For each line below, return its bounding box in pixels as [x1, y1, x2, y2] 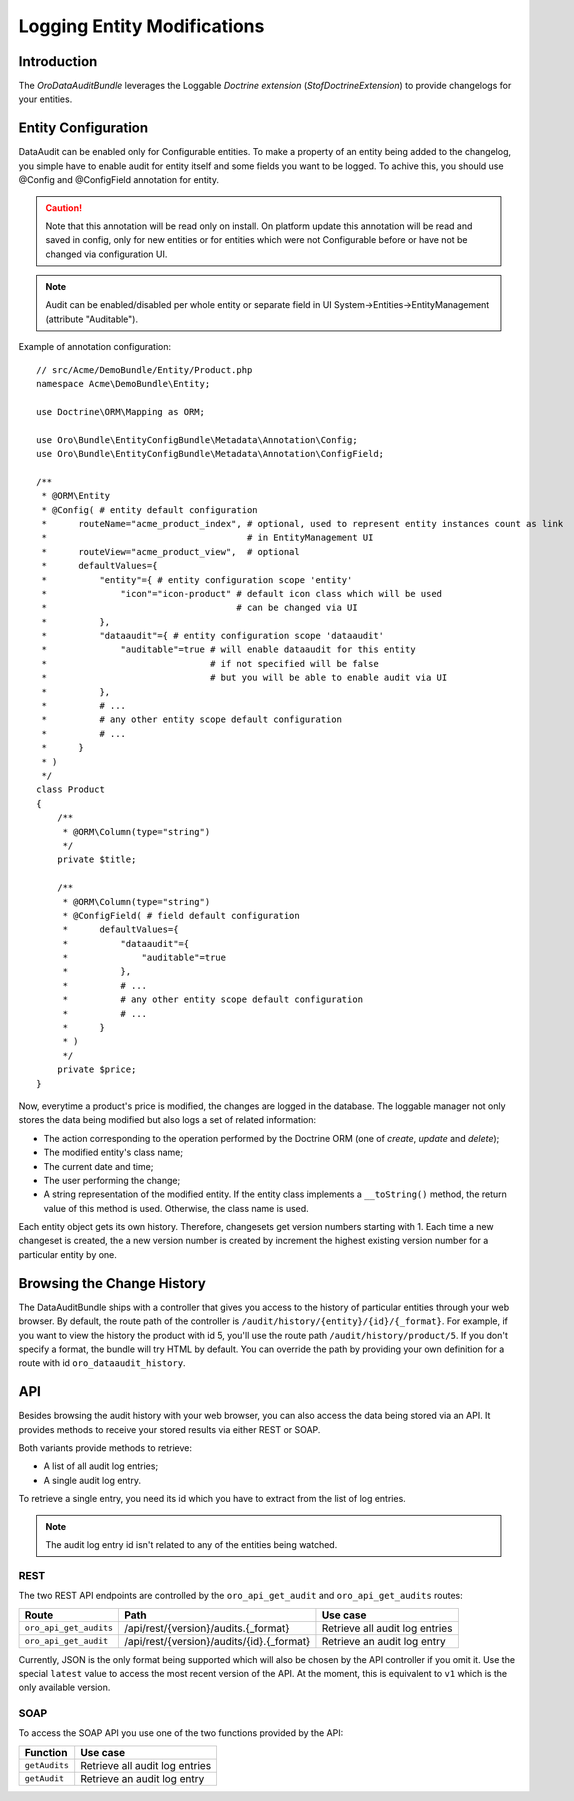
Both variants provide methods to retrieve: [18, 1442, 192, 1454]
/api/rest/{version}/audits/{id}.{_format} [124, 1634, 311, 1648]
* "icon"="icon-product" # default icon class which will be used [41, 588, 443, 599]
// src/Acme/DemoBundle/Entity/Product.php [36, 364, 253, 375]
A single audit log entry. [43, 1474, 142, 1486]
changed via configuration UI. [45, 248, 168, 260]
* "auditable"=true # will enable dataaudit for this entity [41, 644, 416, 655]
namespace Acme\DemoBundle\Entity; [36, 378, 211, 390]
